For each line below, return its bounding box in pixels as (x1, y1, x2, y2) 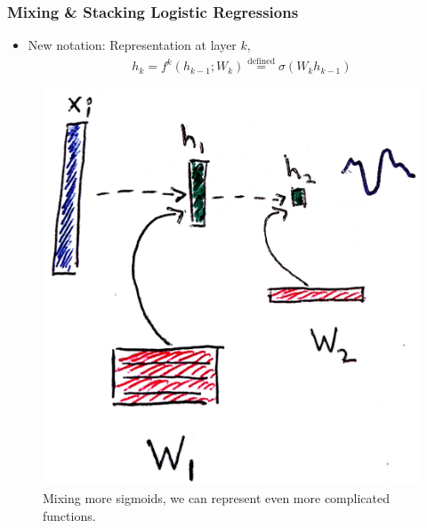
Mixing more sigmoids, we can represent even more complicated (43, 488, 390, 507)
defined (247, 57, 276, 67)
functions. (43, 506, 96, 524)
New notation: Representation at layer (28, 36, 237, 54)
